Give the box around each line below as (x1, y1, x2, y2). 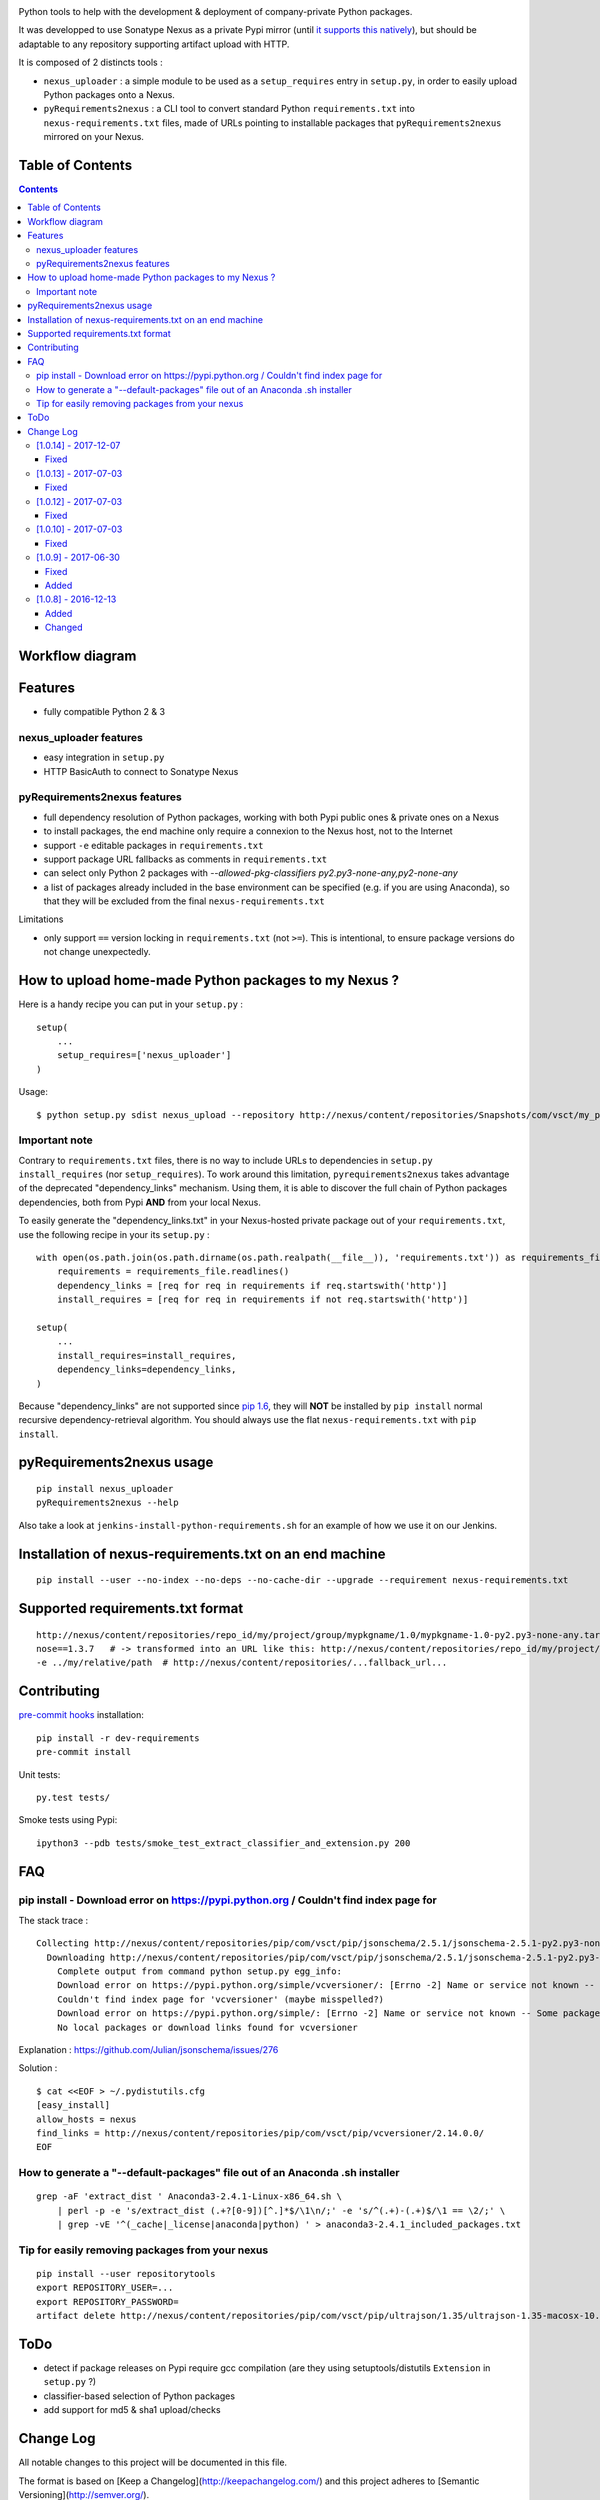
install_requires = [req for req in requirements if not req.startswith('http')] (56, 1294, 469, 1305)
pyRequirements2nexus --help (36, 1497, 179, 1509)
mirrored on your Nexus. (43, 131, 145, 143)
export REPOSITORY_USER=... (36, 2282, 174, 2294)
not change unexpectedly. (43, 946, 151, 958)
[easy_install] (36, 2100, 111, 2111)
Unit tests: (18, 1768, 61, 1780)
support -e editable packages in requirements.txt (43, 839, 264, 851)
